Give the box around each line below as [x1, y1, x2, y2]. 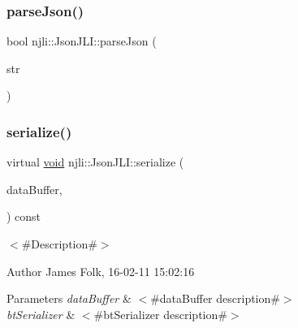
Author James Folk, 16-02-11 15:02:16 [6, 262, 195, 279]
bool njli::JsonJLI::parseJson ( [6, 32, 157, 50]
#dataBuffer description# [150, 290, 280, 307]
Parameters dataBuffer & [6, 290, 132, 307]
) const [6, 208, 41, 225]
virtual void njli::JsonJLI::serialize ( [6, 153, 184, 170]
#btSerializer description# [93, 305, 227, 322]
